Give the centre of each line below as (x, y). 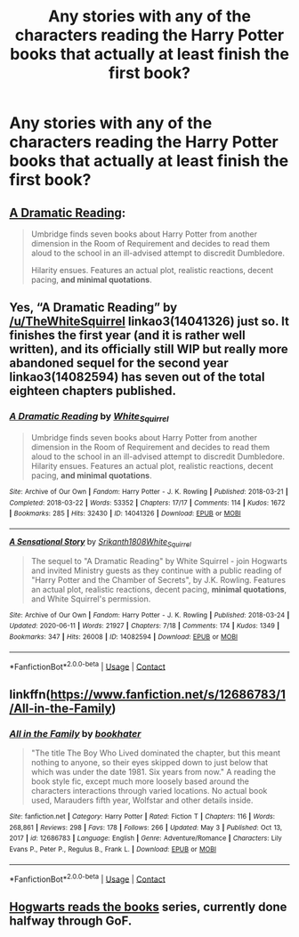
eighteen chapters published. (93, 391)
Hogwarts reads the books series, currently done (148, 906)
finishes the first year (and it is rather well (128, 335)
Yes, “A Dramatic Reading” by (93, 307)
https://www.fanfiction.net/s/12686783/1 (168, 695)
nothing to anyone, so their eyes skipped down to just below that (149, 763)
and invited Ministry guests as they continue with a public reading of (156, 570)
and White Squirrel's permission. (91, 599)
